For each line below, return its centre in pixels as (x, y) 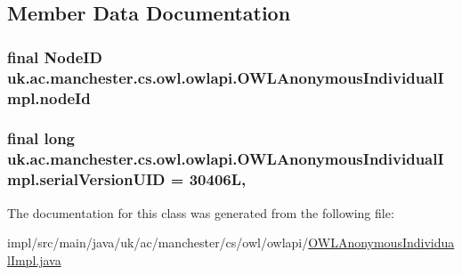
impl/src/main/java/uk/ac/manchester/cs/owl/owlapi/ (158, 243)
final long (41, 138)
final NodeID (55, 57)
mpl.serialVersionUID (86, 179)
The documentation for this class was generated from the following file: (201, 212)
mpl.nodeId (49, 97)
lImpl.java (34, 259)
